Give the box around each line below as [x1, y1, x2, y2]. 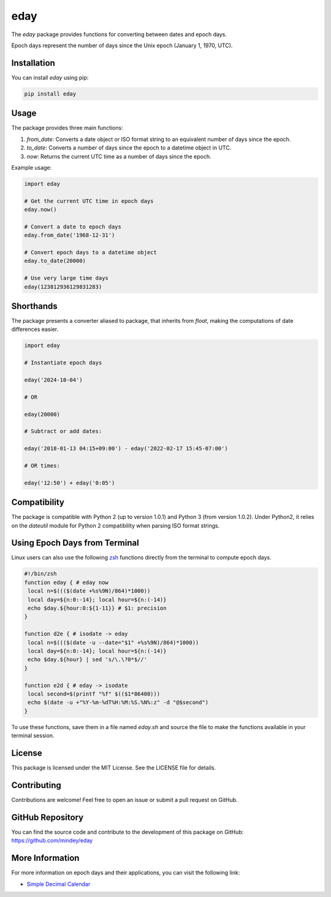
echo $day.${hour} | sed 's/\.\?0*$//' [28, 656, 147, 663]
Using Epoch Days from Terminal [11, 538, 139, 548]
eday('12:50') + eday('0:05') [24, 479, 115, 486]
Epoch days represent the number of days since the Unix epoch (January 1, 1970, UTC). [11, 42, 233, 49]
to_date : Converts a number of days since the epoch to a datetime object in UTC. [26, 144, 232, 151]
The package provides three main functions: [11, 124, 123, 132]
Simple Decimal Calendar [26, 880, 91, 888]
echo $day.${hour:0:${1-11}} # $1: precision [28, 605, 167, 612]
